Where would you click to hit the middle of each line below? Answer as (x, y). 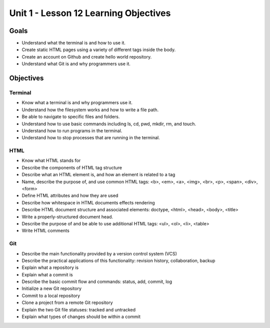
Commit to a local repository (51, 295)
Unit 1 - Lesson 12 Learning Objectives (90, 13)
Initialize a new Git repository (52, 288)
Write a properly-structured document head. (67, 217)
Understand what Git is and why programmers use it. (76, 64)
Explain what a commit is (47, 274)
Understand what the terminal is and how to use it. (74, 43)
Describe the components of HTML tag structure (72, 167)
